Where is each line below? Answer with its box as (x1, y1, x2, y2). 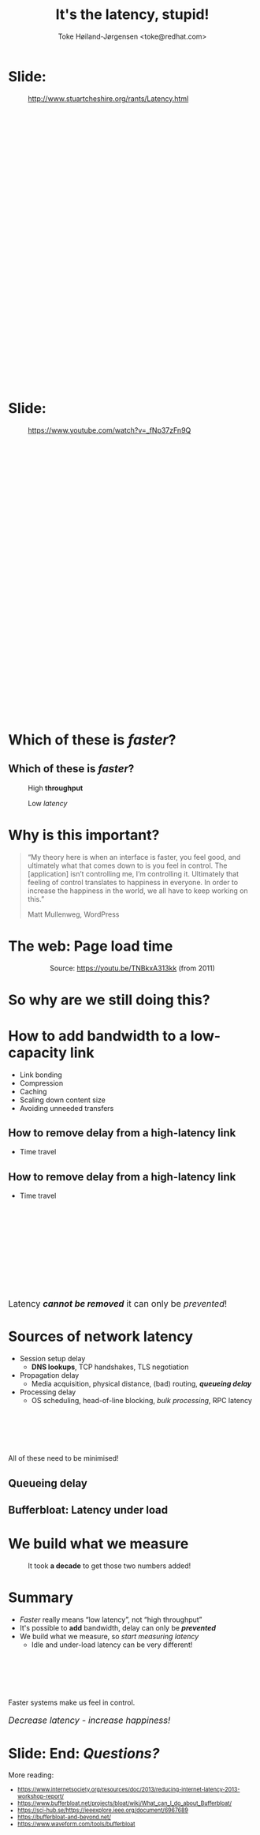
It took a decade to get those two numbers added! (28, 1561, 191, 1570)
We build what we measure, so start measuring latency (19, 1631, 199, 1641)
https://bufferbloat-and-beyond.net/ (17, 1814, 112, 1822)
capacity (8, 1044, 67, 1061)
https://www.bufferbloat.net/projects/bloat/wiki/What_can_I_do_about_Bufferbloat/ (17, 1799, 232, 1807)
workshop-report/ (17, 1792, 65, 1801)
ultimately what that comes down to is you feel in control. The (27, 861, 228, 870)
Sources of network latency (8, 1328, 194, 1345)
